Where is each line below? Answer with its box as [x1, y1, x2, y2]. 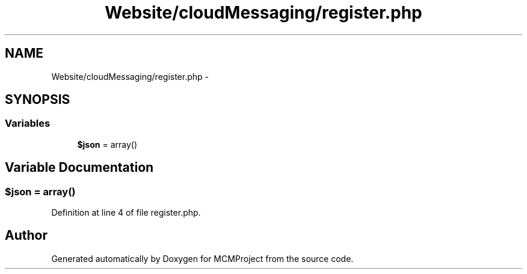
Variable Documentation [5, 160, 154, 175]
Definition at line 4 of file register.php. [51, 207, 201, 218]
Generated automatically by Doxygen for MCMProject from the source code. [51, 253, 354, 264]
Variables [5, 117, 51, 130]
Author [5, 228, 48, 243]
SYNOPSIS [5, 92, 70, 108]
